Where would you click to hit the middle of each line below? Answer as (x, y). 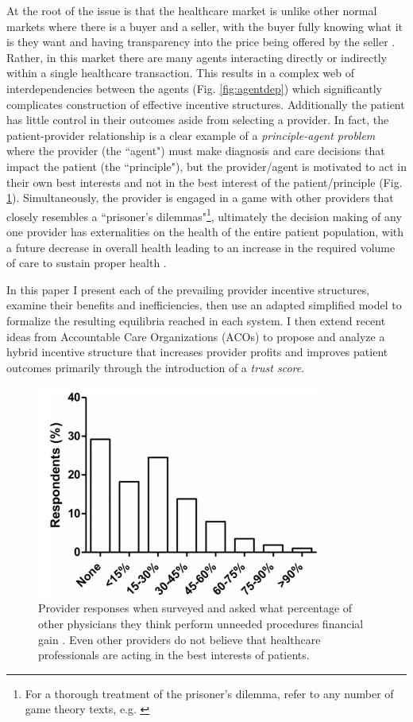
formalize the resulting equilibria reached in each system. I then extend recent (196, 320)
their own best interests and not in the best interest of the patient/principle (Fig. (205, 182)
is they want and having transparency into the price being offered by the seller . (201, 42)
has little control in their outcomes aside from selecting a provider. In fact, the (198, 120)
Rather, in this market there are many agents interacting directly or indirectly (197, 57)
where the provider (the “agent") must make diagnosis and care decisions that (196, 151)
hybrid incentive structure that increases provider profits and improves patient (197, 352)
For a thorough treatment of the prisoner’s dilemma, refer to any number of (209, 693)
